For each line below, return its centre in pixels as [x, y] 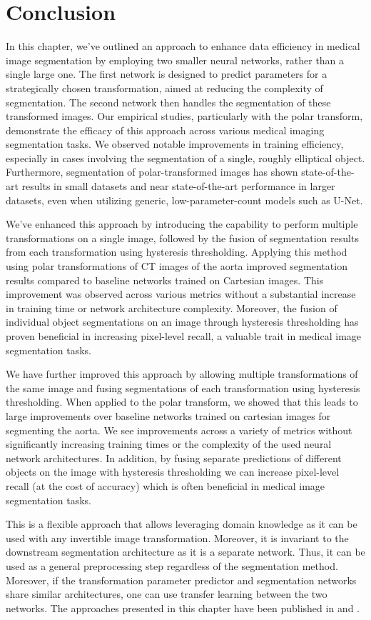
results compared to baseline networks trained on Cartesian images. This [165, 280]
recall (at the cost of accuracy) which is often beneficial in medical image [166, 485]
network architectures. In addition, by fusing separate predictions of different [174, 457]
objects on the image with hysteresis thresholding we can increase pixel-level [173, 472]
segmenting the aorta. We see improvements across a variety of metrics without [179, 430]
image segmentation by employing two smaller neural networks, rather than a [175, 60]
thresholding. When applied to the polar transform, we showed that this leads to [182, 402]
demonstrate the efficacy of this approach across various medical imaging [165, 130]
